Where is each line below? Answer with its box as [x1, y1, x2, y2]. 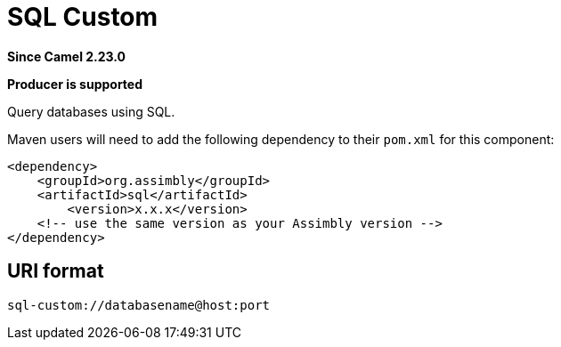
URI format [7, 260, 104, 283]
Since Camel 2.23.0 [7, 48, 126, 64]
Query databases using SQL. [7, 103, 175, 119]
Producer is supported [7, 76, 143, 92]
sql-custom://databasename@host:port [7, 297, 271, 312]
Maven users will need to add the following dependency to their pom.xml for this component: [7, 131, 555, 147]
